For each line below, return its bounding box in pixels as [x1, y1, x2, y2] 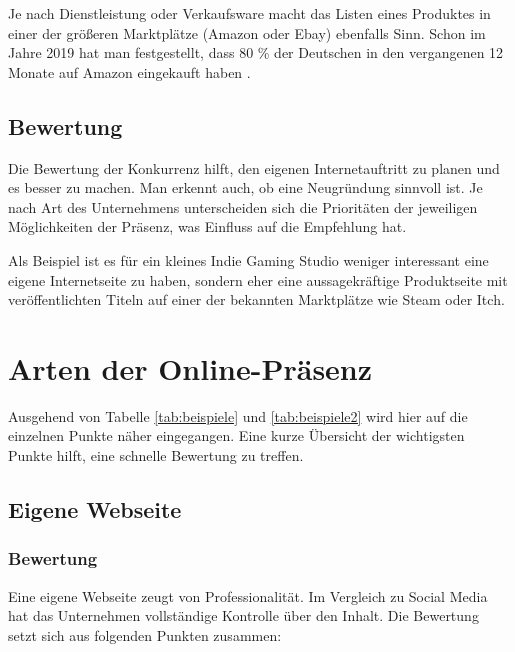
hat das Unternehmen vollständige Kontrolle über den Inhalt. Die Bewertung [8, 605, 479, 626]
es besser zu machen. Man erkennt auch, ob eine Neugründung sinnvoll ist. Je [8, 177, 483, 198]
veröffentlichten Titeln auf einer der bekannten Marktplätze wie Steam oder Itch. [8, 289, 505, 310]
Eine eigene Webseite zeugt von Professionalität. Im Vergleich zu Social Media [8, 585, 488, 606]
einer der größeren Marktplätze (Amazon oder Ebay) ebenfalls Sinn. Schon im [8, 22, 486, 43]
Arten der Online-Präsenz [8, 347, 373, 388]
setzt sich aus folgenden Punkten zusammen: [8, 624, 282, 645]
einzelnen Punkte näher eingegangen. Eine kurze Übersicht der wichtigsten [8, 425, 465, 446]
